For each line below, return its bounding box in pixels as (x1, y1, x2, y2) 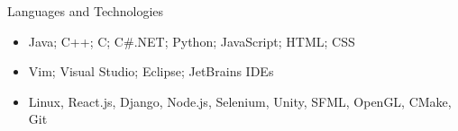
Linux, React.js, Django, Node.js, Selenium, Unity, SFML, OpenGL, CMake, (28, 92, 452, 110)
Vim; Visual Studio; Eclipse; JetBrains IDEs (28, 62, 274, 81)
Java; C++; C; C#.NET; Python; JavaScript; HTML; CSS (28, 31, 355, 50)
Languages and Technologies (7, 2, 164, 20)
